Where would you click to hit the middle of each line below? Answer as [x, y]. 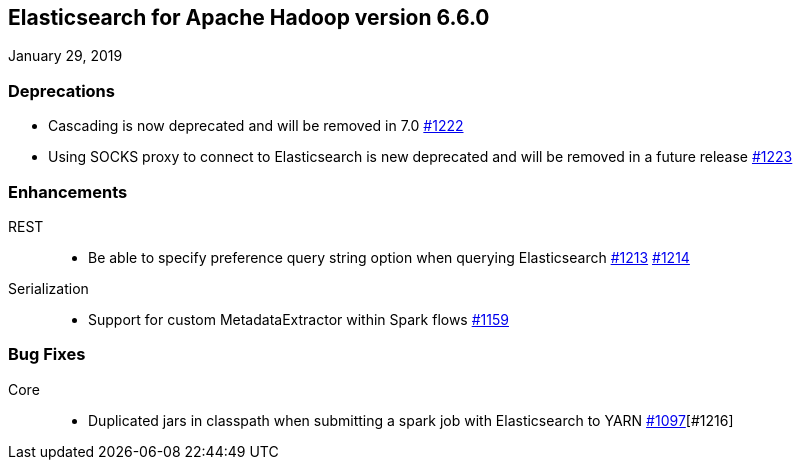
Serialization [48, 288]
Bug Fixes [47, 354]
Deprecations [61, 90]
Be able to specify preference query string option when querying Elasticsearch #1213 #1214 [389, 257]
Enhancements [68, 191]
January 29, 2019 [65, 56]
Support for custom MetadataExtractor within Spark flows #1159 [298, 319]
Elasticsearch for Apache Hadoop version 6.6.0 [249, 17]
